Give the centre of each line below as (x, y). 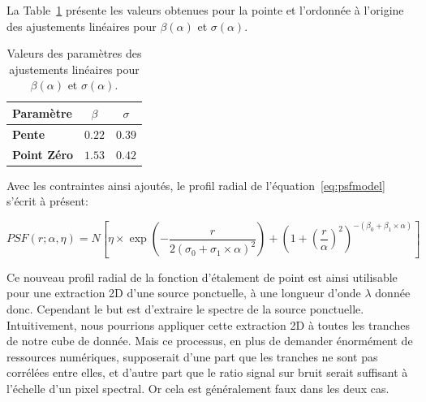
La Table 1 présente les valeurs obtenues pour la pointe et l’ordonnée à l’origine (205, 10)
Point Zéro (43, 154)
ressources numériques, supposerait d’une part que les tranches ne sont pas (192, 356)
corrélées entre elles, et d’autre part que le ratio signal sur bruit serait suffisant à (207, 372)
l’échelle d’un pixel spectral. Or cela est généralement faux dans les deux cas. (198, 388)
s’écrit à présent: (47, 201)
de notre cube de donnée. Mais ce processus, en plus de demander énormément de (210, 341)
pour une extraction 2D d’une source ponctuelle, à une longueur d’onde (184, 293)
